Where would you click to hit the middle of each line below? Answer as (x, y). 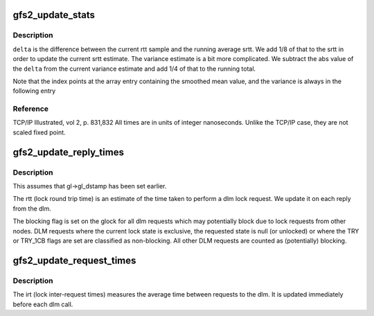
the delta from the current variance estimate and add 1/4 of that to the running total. (134, 69)
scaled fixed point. (39, 132)
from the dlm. (32, 209)
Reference (30, 109)
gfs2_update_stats (54, 15)
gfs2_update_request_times (74, 260)
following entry (34, 91)
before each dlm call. (43, 304)
